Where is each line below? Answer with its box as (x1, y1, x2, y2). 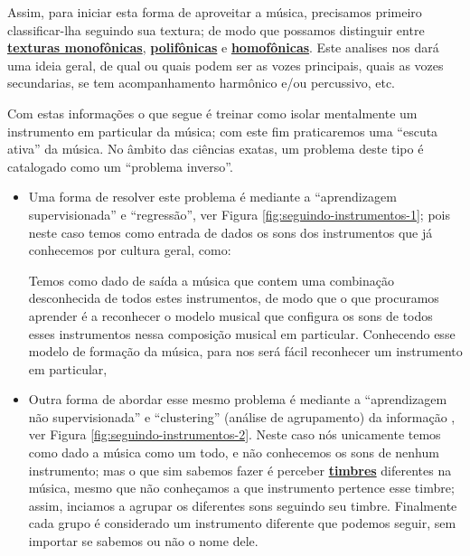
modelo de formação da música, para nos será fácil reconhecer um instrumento (28, 342, 463, 361)
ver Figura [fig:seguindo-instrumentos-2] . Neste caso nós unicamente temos (28, 425, 441, 444)
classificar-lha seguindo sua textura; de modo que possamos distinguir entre (7, 20, 425, 39)
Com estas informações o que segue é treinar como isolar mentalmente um (7, 103, 418, 122)
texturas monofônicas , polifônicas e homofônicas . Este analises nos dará (7, 38, 439, 57)
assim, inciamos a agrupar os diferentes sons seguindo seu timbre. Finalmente (28, 495, 457, 514)
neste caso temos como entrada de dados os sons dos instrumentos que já (28, 222, 433, 241)
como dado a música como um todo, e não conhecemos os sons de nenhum (28, 443, 439, 462)
